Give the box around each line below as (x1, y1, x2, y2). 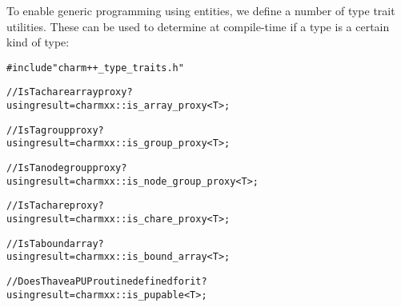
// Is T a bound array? (6, 237, 104, 249)
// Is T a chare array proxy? (6, 86, 133, 98)
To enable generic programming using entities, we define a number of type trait (6, 2, 395, 18)
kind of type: (6, 34, 70, 50)
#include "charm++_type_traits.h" (6, 62, 184, 74)
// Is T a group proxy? (6, 124, 104, 136)
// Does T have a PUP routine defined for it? (6, 276, 207, 287)
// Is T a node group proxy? (6, 162, 127, 174)
